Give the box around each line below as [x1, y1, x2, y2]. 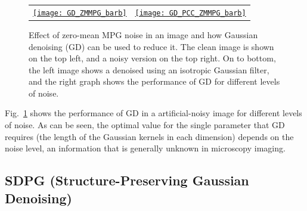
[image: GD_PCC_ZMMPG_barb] [135, 8, 246, 17]
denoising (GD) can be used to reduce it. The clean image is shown [29, 40, 274, 52]
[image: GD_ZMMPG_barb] [33, 8, 127, 17]
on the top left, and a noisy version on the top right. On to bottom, [29, 52, 276, 64]
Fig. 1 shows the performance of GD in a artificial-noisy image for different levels [5, 107, 302, 119]
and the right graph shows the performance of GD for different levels [29, 75, 280, 88]
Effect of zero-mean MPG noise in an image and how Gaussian [29, 28, 258, 41]
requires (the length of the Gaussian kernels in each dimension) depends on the [5, 130, 294, 142]
